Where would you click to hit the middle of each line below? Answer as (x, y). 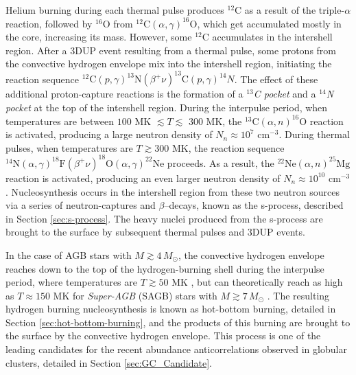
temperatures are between (60, 121)
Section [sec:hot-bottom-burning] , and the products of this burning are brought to (178, 322)
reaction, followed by (49, 23)
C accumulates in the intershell (267, 37)
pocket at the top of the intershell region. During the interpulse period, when (167, 107)
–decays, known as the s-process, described (254, 205)
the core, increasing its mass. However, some (99, 37)
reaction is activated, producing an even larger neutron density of (143, 178)
